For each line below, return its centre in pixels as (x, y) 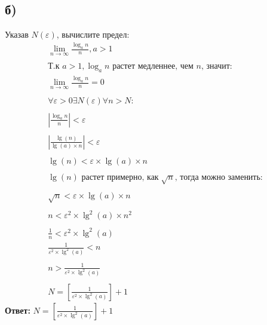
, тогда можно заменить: (219, 177)
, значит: (217, 67)
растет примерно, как (120, 177)
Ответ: (18, 310)
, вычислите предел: (93, 34)
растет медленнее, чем (153, 67)
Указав (17, 34)
